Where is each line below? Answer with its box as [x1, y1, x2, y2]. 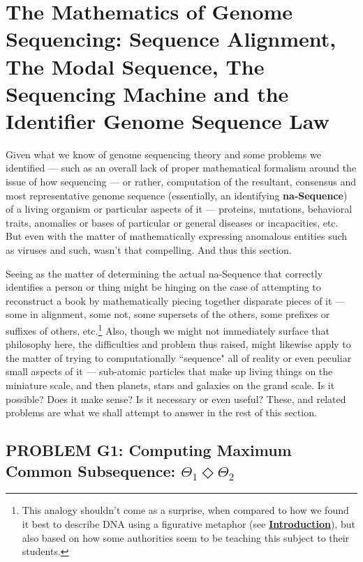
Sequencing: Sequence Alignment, [6, 24, 336, 53]
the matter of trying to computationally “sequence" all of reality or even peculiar [6, 350, 352, 365]
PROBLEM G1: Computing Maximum [6, 439, 292, 461]
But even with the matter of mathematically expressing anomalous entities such [6, 229, 348, 243]
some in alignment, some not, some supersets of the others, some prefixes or [6, 307, 330, 321]
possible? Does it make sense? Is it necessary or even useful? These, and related [6, 391, 346, 406]
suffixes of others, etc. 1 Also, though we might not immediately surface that [6, 321, 329, 337]
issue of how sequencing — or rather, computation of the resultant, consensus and [6, 174, 356, 189]
